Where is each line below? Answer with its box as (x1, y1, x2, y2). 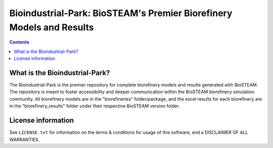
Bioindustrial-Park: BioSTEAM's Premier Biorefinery (9, 8, 233, 19)
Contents (9, 39, 30, 45)
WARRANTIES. (9, 136, 40, 142)
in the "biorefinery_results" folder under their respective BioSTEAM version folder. (9, 103, 180, 109)
